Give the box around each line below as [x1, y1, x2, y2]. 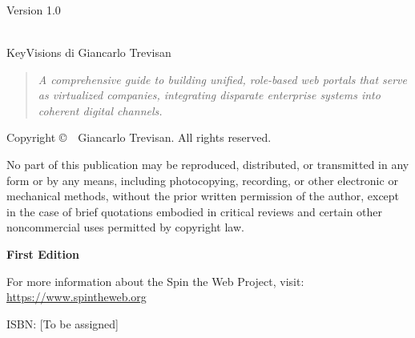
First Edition [6, 245, 79, 262]
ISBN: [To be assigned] [6, 315, 119, 332]
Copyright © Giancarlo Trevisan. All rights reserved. [6, 129, 272, 146]
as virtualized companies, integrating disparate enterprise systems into [38, 87, 381, 103]
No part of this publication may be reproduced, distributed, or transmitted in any [6, 155, 409, 172]
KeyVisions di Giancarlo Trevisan [6, 43, 171, 60]
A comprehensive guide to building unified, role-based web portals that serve [38, 70, 408, 87]
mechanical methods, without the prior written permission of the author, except [6, 187, 400, 204]
